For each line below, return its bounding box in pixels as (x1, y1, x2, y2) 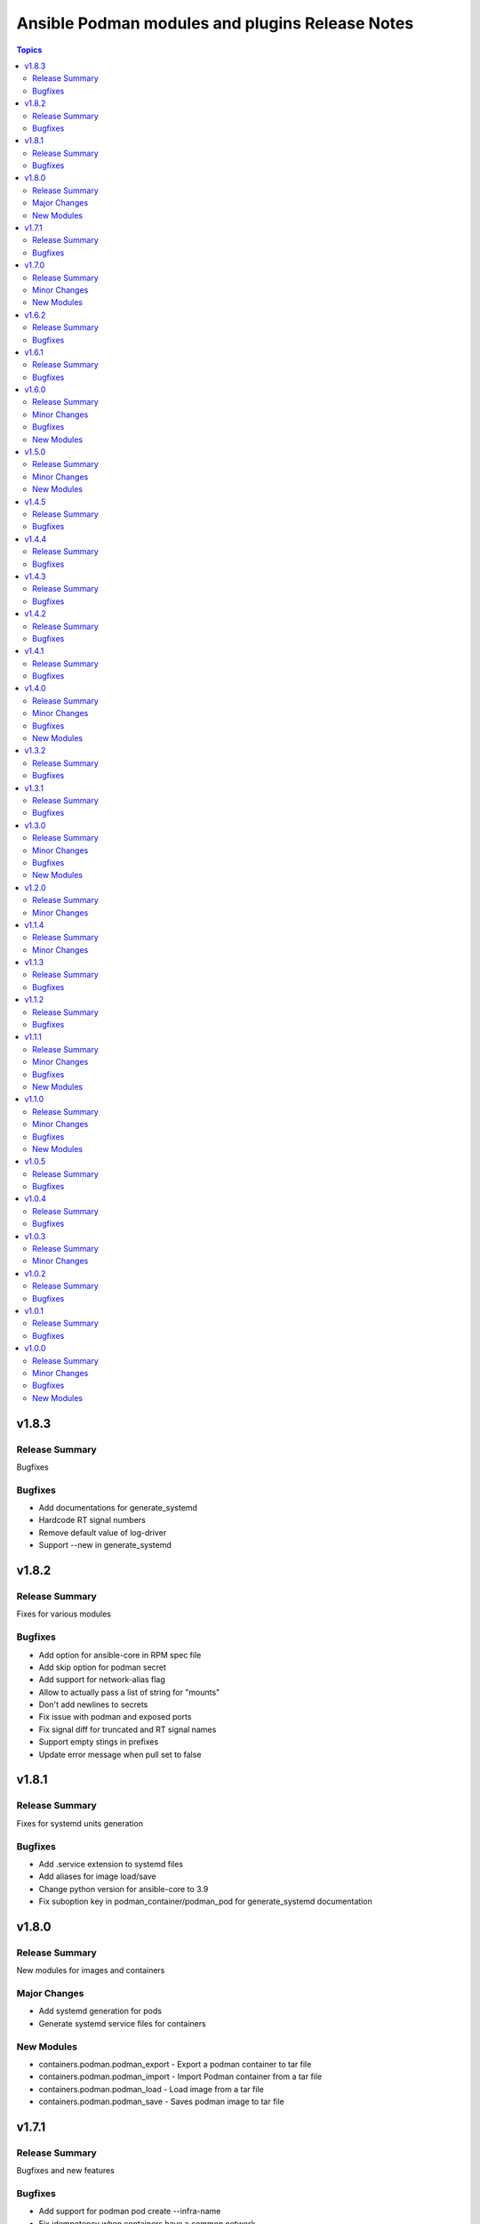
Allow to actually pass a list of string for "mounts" (38, 1687, 220, 1697)
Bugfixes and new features (16, 2165, 116, 2176)
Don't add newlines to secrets (38, 1699, 148, 1710)
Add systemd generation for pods (38, 2006, 162, 2017)
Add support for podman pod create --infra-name (38, 2206, 221, 2217)
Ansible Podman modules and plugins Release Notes (16, 13, 414, 33)
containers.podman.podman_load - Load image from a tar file (38, 2083, 264, 2094)
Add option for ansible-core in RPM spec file (38, 1649, 202, 1660)
